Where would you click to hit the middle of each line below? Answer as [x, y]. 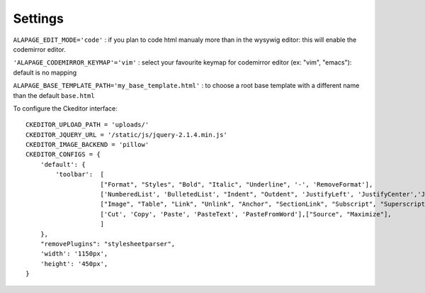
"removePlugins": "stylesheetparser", [108, 244]
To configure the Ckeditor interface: [66, 108]
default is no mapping [45, 72]
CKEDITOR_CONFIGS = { [63, 155]
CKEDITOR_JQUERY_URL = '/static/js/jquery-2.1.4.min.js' [127, 134]
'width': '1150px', [74, 254]
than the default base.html [54, 95]
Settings [38, 18]
